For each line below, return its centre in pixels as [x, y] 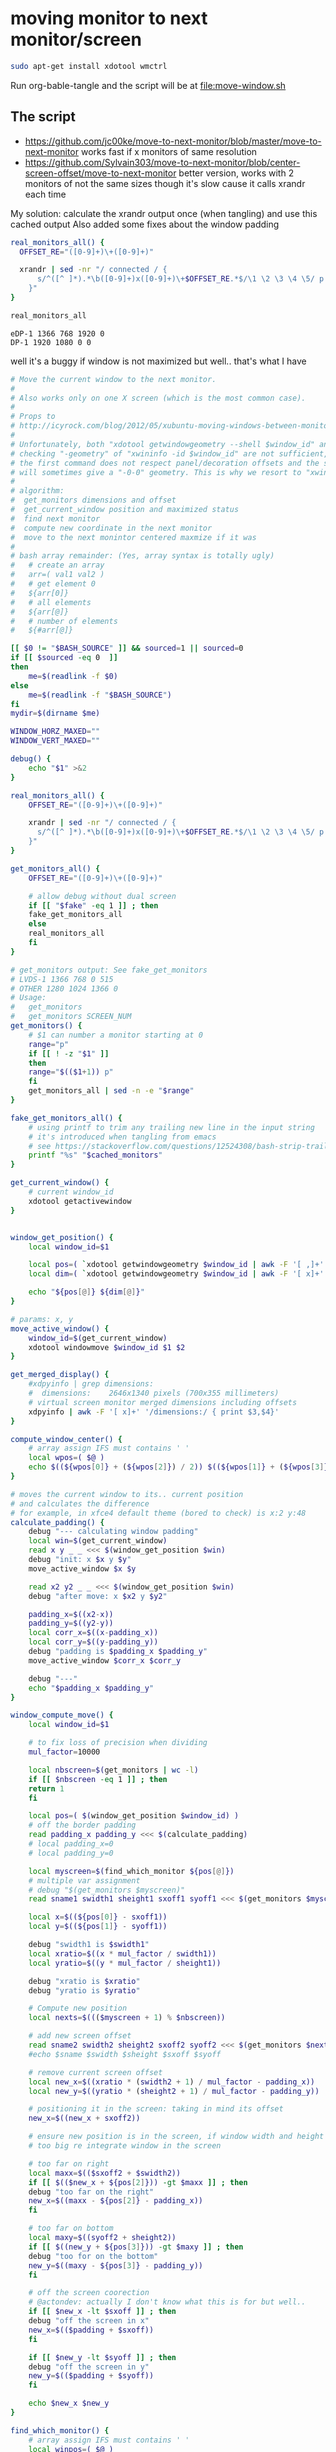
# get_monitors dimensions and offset [93, 500]
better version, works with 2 [236, 173]
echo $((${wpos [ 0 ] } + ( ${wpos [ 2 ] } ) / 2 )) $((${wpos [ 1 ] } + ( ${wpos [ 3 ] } [178, 1467]
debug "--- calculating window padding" [113, 1532]
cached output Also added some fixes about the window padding [145, 224]
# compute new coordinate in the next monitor [111, 528]
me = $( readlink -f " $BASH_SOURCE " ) [100, 695]
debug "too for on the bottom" [93, 2256]
